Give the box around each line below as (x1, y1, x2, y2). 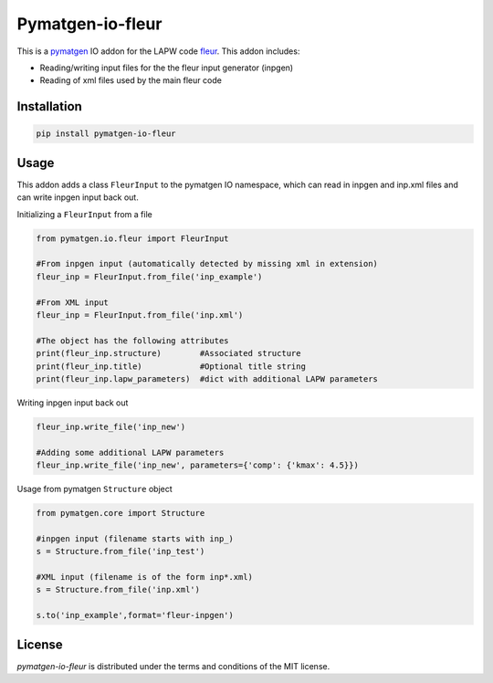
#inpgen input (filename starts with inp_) (36, 533, 235, 543)
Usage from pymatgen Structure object (16, 484, 173, 495)
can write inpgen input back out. (16, 192, 139, 203)
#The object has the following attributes (36, 335, 229, 346)
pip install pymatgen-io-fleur (36, 129, 177, 139)
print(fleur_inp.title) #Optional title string (36, 361, 306, 372)
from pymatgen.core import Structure (36, 508, 205, 518)
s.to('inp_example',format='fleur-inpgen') (36, 610, 235, 621)
